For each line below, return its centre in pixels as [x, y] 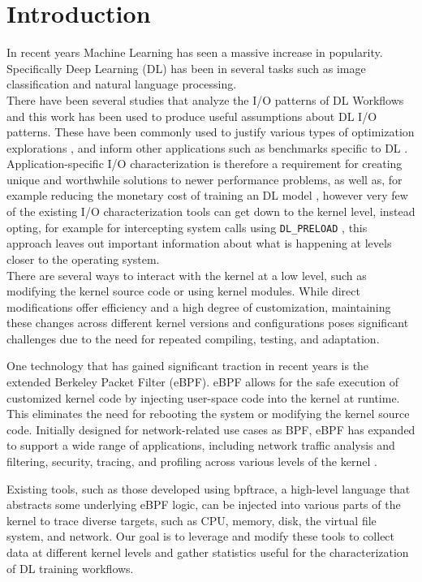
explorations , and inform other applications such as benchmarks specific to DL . [207, 147]
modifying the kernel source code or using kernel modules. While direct [183, 291]
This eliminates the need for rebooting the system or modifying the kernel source [208, 414]
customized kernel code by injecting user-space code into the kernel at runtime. [203, 397]
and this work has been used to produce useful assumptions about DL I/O [192, 116]
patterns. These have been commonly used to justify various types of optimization [211, 132]
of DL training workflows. [70, 568]
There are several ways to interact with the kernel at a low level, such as [187, 275]
